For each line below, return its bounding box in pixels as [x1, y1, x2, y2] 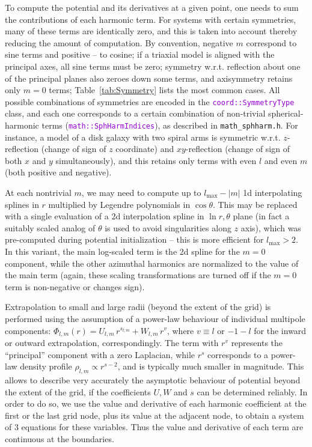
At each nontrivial [5, 186, 72, 199]
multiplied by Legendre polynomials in [48, 198, 191, 210]
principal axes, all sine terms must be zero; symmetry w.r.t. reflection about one [5, 59, 301, 72]
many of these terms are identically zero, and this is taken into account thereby [5, 25, 298, 37]
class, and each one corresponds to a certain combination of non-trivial [5, 107, 266, 120]
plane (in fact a [233, 210, 290, 222]
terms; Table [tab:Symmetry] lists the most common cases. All [49, 84, 280, 96]
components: [5, 324, 51, 336]
